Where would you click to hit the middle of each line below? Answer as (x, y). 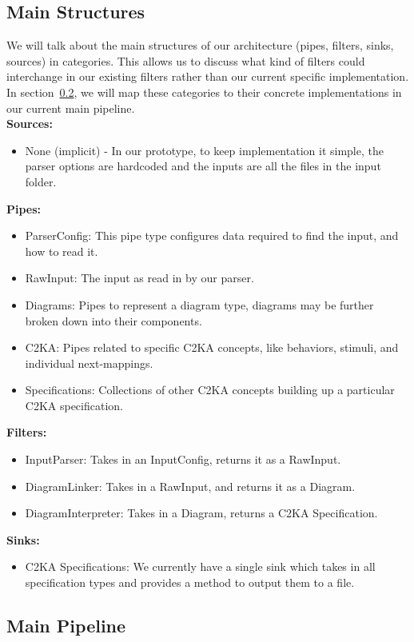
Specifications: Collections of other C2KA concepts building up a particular (210, 390)
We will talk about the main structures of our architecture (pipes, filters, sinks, (200, 45)
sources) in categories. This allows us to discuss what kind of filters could (186, 60)
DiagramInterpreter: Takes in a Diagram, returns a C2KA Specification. (201, 513)
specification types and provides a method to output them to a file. (190, 582)
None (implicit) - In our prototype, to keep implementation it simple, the (204, 150)
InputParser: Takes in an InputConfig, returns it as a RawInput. (183, 459)
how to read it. (62, 251)
